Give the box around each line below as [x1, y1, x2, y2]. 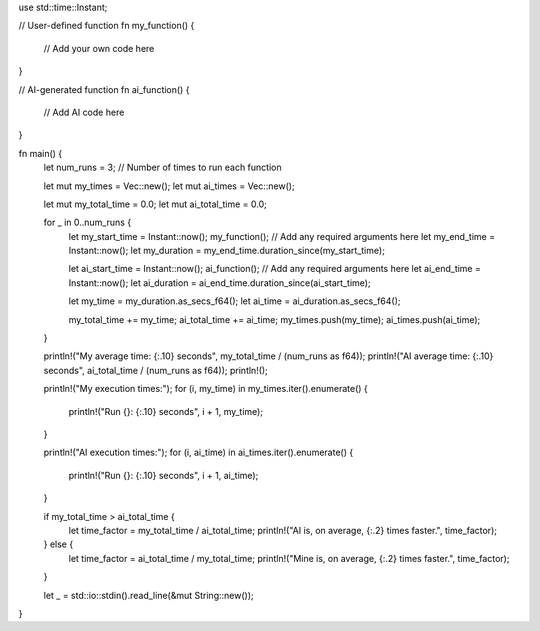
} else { [43, 538, 74, 550]
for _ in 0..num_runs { [43, 216, 132, 229]
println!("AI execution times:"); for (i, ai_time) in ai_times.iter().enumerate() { [43, 446, 354, 459]
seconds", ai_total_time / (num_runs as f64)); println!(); [43, 364, 269, 376]
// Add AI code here [43, 106, 125, 118]
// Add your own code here [43, 42, 155, 54]
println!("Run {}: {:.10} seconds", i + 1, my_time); [68, 405, 264, 417]
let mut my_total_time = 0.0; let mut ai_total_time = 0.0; [43, 198, 267, 210]
